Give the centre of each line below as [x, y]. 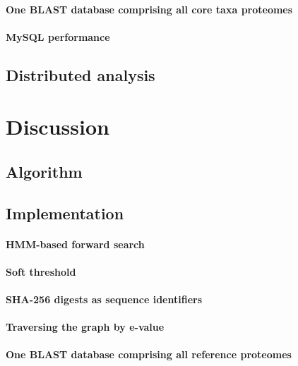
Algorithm [44, 171]
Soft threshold [41, 271]
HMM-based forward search [75, 244]
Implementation [65, 213]
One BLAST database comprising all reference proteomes [149, 354]
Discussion [58, 127]
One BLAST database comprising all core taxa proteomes [149, 9]
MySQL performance [58, 36]
